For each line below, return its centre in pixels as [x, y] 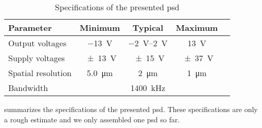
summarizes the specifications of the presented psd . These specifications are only [131, 109]
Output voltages [37, 43]
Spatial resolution [40, 73]
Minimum [100, 28]
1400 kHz [148, 88]
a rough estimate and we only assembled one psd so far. [92, 119]
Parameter [30, 28]
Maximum [197, 28]
